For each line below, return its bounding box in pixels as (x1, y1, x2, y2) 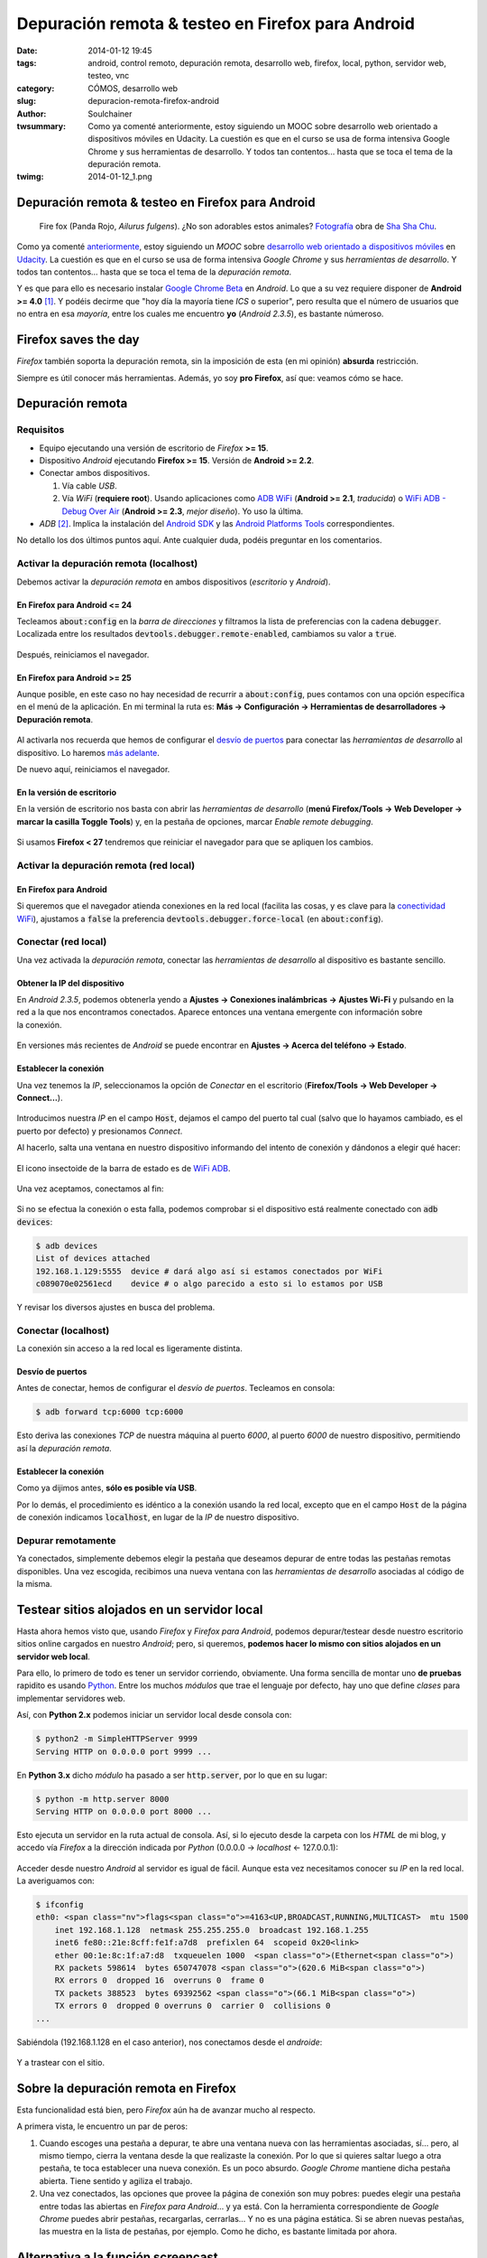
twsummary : (16, 120, 67, 131)
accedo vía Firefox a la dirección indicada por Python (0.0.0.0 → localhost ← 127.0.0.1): (16, 1843, 338, 1853)
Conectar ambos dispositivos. (39, 468, 151, 479)
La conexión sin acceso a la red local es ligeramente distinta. (16, 1343, 243, 1354)
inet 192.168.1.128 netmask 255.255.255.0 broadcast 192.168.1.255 (54, 1925, 369, 1935)
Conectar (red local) (16, 936, 107, 948)
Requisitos (16, 424, 65, 436)
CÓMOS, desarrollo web (87, 82, 179, 94)
